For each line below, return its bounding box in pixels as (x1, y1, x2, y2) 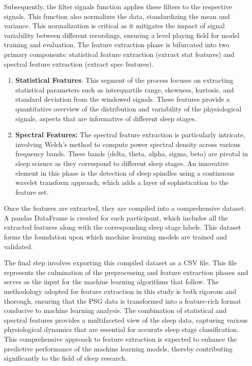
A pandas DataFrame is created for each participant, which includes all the (4, 212, 228, 222)
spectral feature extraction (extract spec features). (4, 58, 154, 69)
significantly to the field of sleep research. (4, 353, 127, 363)
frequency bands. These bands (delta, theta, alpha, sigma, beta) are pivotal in (15, 148, 248, 159)
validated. (4, 241, 33, 251)
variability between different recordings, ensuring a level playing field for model (4, 30, 240, 40)
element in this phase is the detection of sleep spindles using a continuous (15, 167, 234, 178)
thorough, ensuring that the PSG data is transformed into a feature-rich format (4, 295, 241, 306)
